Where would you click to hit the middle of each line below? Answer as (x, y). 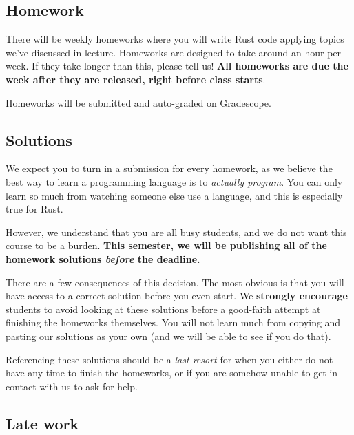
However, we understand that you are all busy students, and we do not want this (176, 232)
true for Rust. (34, 209)
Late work (42, 423)
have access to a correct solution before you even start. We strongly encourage (177, 296)
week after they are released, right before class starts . (136, 79)
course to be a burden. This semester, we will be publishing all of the (166, 245)
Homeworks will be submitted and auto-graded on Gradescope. (138, 102)
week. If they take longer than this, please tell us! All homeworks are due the (177, 66)
